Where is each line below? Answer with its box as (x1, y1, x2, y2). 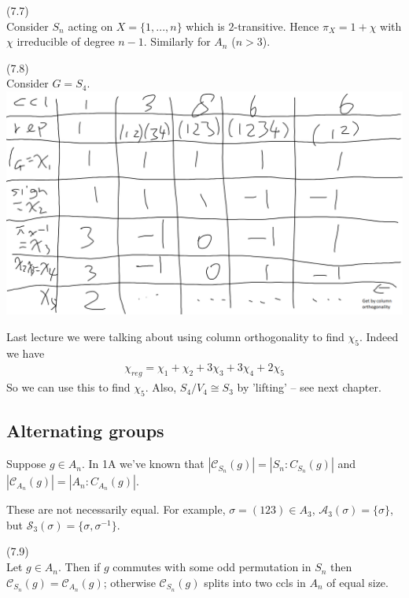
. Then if (58, 559, 101, 575)
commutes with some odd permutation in (112, 559, 311, 575)
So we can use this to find (6, 379, 131, 396)
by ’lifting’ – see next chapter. (237, 379, 381, 396)
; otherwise (103, 574, 156, 590)
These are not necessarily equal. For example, (6, 501, 226, 518)
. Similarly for (143, 33, 211, 50)
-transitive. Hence (234, 17, 319, 34)
